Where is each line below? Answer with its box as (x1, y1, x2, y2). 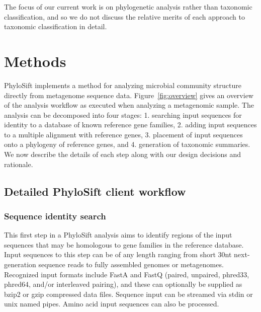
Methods (4, 50, 66, 71)
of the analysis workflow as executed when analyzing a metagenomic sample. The (4, 100, 254, 110)
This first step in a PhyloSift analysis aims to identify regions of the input (4, 229, 232, 240)
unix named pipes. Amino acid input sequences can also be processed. (4, 298, 219, 309)
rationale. (4, 159, 33, 169)
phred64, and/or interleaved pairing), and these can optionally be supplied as (4, 279, 242, 289)
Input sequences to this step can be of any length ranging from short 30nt (4, 249, 232, 260)
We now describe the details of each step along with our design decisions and (4, 149, 241, 160)
